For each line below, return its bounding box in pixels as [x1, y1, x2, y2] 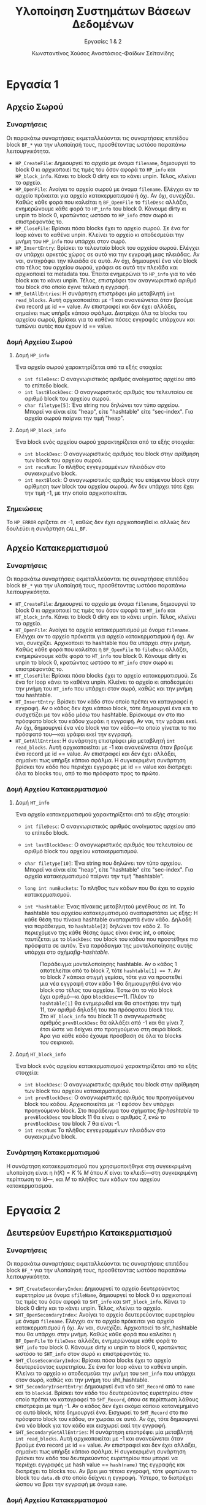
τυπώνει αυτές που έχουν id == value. [15, 322, 113, 330]
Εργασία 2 [6, 1203, 61, 1217]
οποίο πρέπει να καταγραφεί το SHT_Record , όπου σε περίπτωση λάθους [15, 1396, 199, 1403]
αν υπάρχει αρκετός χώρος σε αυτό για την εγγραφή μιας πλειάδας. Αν [15, 250, 200, 258]
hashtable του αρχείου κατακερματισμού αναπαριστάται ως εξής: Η [24, 910, 198, 917]
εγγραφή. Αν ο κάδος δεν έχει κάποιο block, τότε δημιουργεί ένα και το [15, 704, 198, 711]
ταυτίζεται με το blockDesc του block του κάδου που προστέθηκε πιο [24, 935, 198, 943]
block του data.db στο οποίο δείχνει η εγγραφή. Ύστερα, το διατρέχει [15, 1474, 193, 1482]
